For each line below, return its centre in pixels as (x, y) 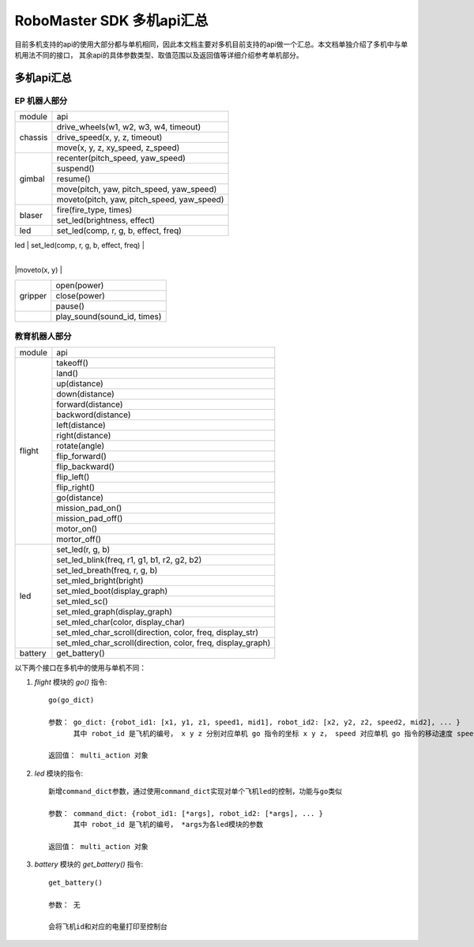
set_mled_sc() (82, 601)
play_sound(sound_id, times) (109, 316)
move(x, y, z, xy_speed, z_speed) (118, 148)
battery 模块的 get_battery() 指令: (89, 864)
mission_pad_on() (89, 508)
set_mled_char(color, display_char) (121, 622)
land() (68, 373)
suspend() (75, 168)
